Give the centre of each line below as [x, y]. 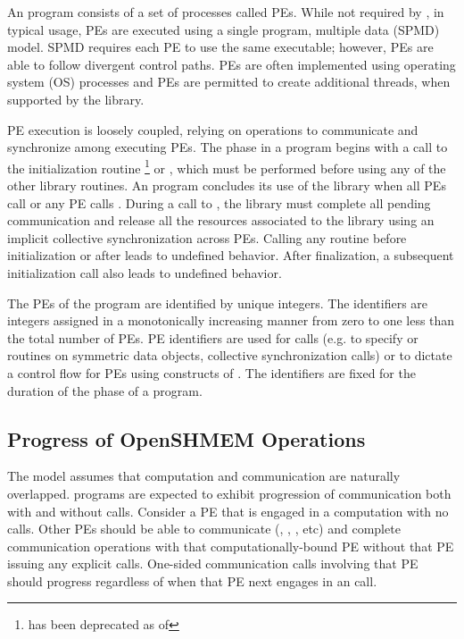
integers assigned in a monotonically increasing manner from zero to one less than [231, 320]
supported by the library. [76, 99]
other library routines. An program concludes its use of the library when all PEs [227, 185]
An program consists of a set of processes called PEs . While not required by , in [226, 12]
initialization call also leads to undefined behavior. [145, 272]
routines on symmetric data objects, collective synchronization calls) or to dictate [230, 355]
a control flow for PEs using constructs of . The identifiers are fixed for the [211, 372]
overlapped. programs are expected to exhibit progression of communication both [229, 493]
